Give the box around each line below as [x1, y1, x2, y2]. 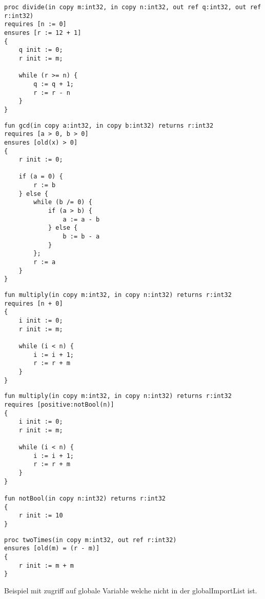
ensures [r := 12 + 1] [4, 29, 81, 36]
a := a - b [63, 215, 100, 223]
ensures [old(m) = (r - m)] [4, 545, 100, 552]
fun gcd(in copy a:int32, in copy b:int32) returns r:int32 [4, 122, 214, 129]
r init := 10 [18, 512, 63, 520]
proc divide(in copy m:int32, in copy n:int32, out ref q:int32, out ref [4, 4, 261, 11]
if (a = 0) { [18, 173, 63, 181]
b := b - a [63, 233, 100, 241]
